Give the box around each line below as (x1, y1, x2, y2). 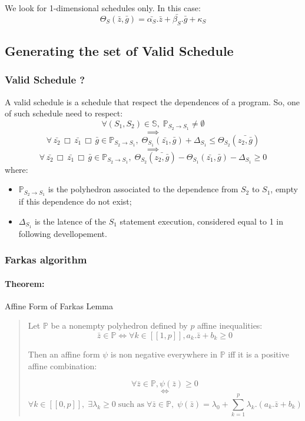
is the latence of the (34, 215, 106, 227)
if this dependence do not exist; (18, 195, 132, 208)
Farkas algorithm (5, 252, 87, 267)
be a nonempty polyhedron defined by (51, 319, 188, 332)
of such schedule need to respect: (5, 107, 123, 119)
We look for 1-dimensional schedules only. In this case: (5, 2, 201, 14)
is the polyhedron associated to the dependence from (48, 183, 238, 195)
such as (118, 400, 145, 409)
